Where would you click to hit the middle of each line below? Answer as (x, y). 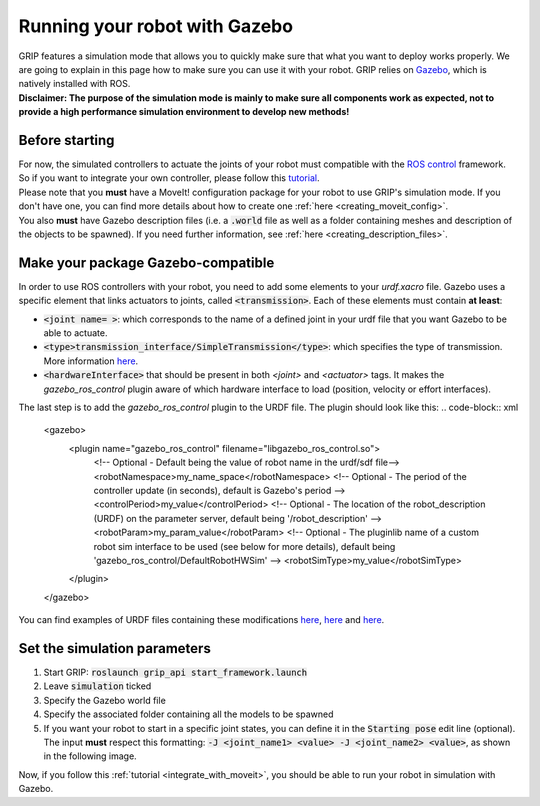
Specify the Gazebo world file (105, 700)
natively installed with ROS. (74, 84)
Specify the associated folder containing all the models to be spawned (188, 714)
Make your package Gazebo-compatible (146, 262)
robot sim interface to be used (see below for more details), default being (244, 546)
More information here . (91, 361)
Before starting (66, 140)
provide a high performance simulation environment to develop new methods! (184, 112)
